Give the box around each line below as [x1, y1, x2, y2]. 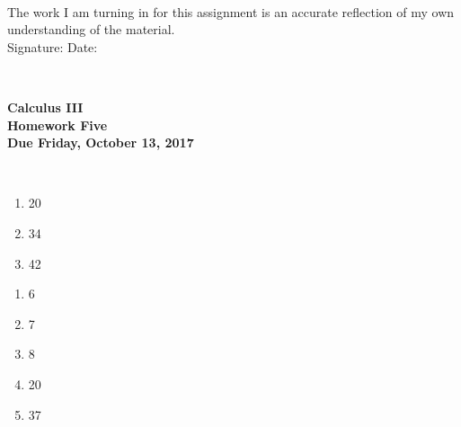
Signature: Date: [7, 37, 98, 56]
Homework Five [7, 115, 108, 134]
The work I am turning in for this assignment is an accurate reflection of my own [7, 2, 455, 21]
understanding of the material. [7, 20, 175, 39]
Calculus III [7, 97, 84, 116]
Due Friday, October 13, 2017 [7, 133, 194, 152]
